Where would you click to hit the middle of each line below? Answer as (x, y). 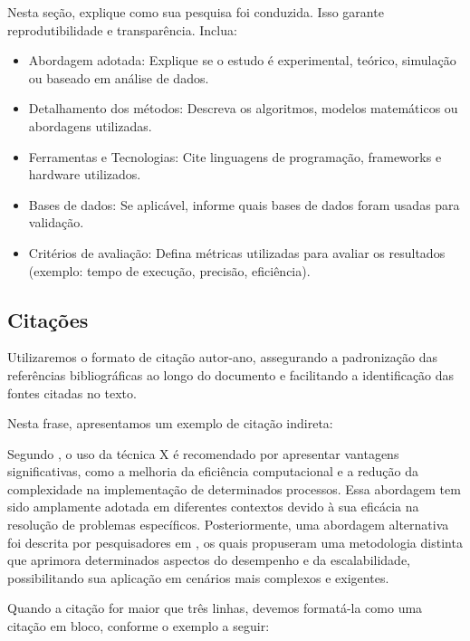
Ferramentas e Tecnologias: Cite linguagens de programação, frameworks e (235, 156)
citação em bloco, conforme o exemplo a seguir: (139, 626)
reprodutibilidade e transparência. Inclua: (122, 29)
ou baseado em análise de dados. (119, 77)
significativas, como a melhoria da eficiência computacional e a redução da (213, 471)
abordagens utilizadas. (90, 125)
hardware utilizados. (85, 174)
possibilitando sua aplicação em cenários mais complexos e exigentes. (198, 577)
